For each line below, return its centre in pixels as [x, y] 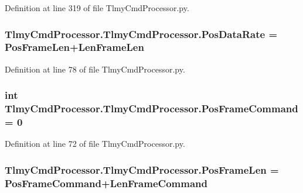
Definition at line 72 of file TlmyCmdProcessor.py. [95, 144]
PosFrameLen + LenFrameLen [74, 47]
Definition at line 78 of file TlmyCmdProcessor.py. [95, 69]
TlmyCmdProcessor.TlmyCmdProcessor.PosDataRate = [141, 34]
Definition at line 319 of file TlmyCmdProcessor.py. [97, 8]
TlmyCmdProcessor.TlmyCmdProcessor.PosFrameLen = [142, 169]
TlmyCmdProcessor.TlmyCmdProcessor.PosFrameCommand [151, 108]
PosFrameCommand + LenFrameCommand [106, 183]
